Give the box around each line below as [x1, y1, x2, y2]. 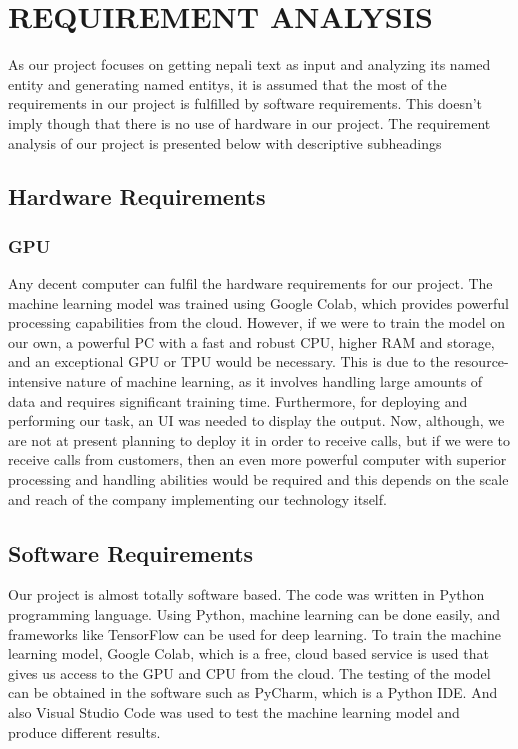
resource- [454, 351, 509, 372]
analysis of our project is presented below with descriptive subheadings [8, 132, 442, 153]
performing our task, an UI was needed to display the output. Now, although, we [8, 410, 505, 431]
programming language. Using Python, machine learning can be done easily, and [8, 604, 501, 625]
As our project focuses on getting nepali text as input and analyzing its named [8, 54, 491, 75]
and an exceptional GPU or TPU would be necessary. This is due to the [8, 351, 450, 372]
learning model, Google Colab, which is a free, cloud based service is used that [8, 643, 489, 664]
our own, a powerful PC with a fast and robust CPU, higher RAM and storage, [8, 331, 495, 352]
